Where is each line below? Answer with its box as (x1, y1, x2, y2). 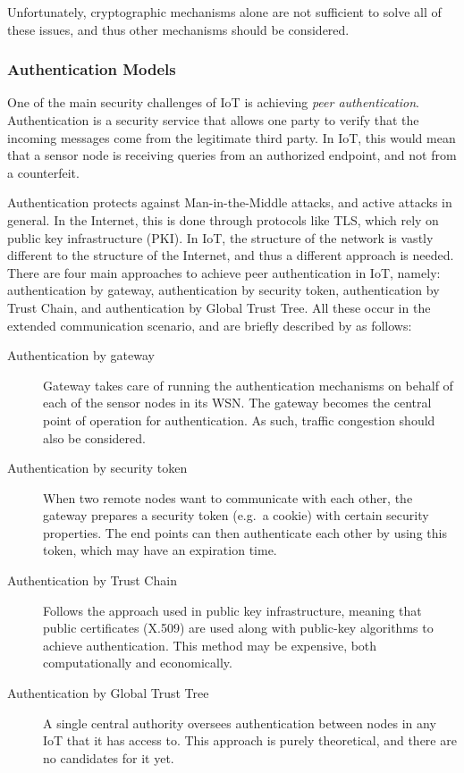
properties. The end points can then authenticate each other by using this (43, 523, 447, 542)
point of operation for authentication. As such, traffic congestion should (43, 410, 435, 429)
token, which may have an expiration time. (43, 541, 277, 559)
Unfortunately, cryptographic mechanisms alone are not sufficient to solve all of (7, 3, 442, 21)
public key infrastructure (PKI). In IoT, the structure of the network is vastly (7, 228, 434, 247)
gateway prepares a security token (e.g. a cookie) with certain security (43, 506, 429, 525)
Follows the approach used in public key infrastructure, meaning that (43, 601, 422, 619)
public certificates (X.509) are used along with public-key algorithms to (43, 618, 434, 637)
